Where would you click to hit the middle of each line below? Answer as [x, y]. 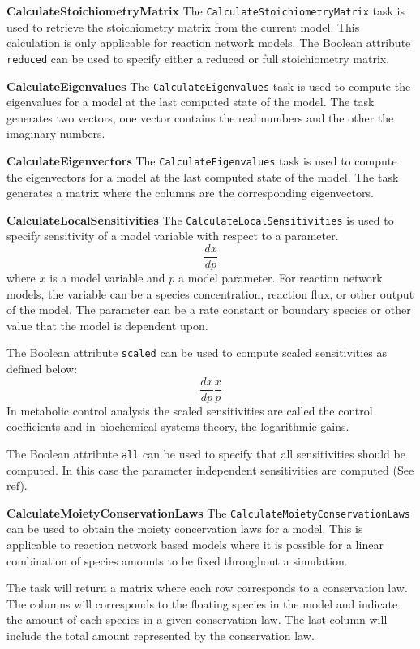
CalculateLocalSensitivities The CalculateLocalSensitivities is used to [200, 219]
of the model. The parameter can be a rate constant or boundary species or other [209, 309]
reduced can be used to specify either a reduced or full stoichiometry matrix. [198, 58]
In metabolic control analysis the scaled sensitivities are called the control [190, 410]
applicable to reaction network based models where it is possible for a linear [195, 545]
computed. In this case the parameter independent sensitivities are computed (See [210, 469]
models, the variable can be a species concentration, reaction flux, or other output [210, 293]
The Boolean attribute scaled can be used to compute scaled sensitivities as [197, 352]
